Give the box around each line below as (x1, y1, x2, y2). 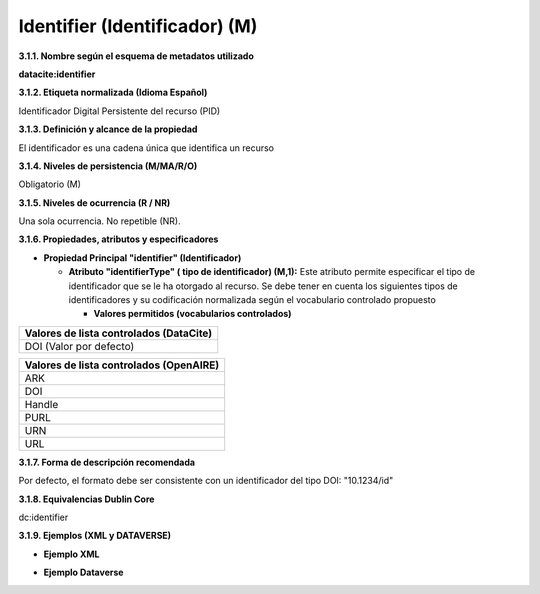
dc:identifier (18, 511, 69, 523)
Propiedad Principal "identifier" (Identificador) (43, 251, 242, 264)
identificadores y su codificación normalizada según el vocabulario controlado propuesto (68, 294, 437, 306)
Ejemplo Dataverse (43, 566, 124, 579)
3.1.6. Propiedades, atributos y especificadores (18, 233, 219, 245)
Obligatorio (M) (18, 178, 82, 190)
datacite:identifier (18, 68, 96, 80)
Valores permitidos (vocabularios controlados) (93, 308, 292, 320)
